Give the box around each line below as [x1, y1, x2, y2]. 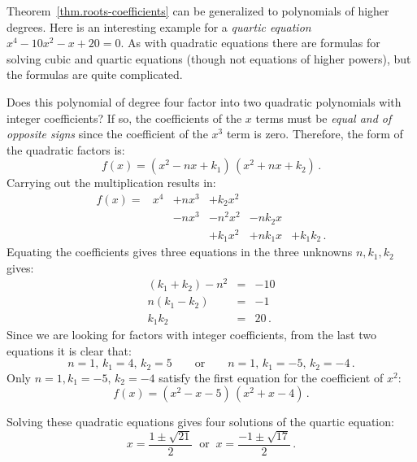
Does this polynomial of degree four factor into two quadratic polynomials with [7, 93, 402, 110]
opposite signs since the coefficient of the [7, 125, 208, 142]
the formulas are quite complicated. [7, 66, 183, 83]
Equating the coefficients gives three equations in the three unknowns [7, 243, 353, 260]
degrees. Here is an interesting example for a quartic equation [7, 18, 311, 35]
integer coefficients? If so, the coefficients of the [7, 109, 242, 126]
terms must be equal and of [255, 109, 392, 126]
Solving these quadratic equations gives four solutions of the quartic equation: [7, 413, 394, 430]
